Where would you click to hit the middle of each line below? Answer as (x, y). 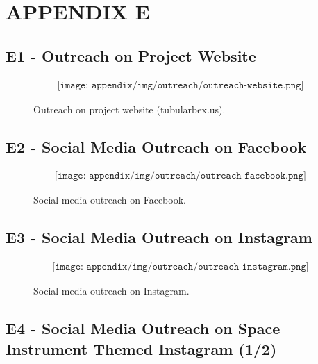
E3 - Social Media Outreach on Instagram (159, 237)
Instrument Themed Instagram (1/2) (141, 348)
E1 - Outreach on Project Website (131, 55)
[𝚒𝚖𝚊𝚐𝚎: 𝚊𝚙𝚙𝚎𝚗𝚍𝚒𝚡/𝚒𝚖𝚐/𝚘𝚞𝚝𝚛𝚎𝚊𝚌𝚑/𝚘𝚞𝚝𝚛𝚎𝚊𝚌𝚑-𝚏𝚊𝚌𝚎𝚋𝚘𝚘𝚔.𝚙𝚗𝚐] (181, 176)
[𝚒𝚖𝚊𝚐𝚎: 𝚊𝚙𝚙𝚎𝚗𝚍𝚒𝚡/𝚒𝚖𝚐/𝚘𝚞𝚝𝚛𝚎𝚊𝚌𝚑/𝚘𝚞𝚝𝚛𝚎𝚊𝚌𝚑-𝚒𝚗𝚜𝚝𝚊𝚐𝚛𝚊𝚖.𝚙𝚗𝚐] (181, 267)
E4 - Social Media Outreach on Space (143, 328)
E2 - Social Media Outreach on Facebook (156, 146)
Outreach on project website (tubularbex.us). (129, 109)
